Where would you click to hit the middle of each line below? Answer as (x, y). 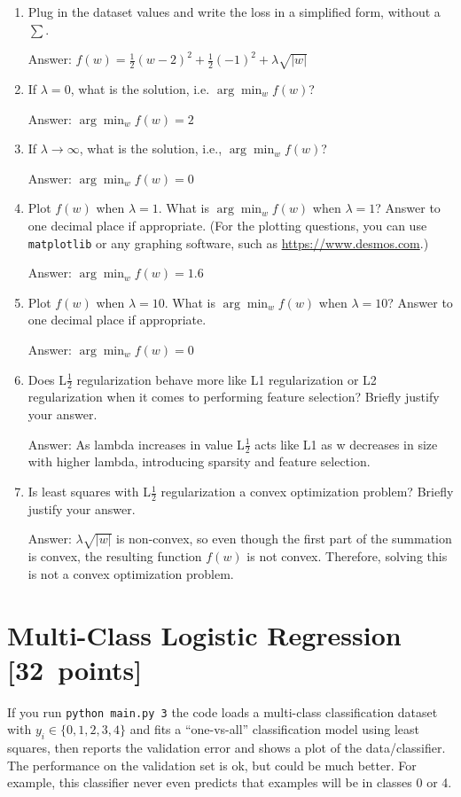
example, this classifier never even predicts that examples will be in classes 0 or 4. (230, 782)
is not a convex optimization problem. (131, 573)
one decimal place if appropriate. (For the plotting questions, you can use (227, 225)
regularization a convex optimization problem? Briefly (307, 492)
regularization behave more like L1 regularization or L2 (227, 379)
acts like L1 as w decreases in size (346, 444)
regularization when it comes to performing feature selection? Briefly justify (234, 397)
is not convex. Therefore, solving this (347, 556)
